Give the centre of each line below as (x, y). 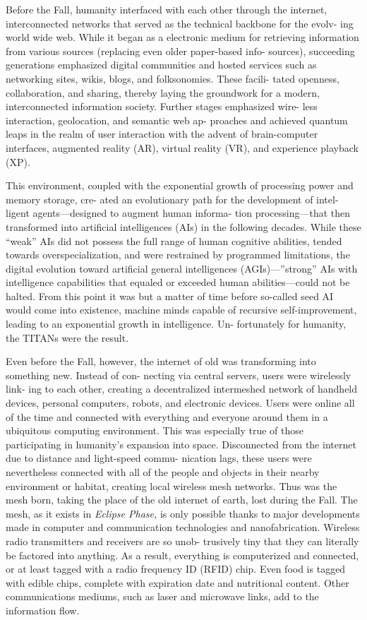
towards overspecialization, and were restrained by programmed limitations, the (178, 255)
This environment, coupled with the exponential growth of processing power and (180, 185)
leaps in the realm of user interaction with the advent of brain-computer (162, 134)
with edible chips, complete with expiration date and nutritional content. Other (178, 582)
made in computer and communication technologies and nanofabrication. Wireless (183, 527)
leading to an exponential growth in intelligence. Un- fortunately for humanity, (176, 324)
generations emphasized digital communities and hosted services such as (161, 65)
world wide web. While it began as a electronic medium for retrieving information (182, 37)
